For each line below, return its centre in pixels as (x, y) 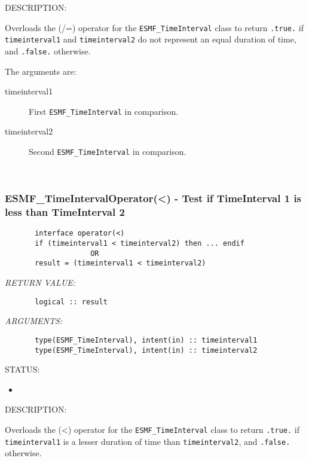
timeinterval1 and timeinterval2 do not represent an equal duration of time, (151, 39)
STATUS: (22, 369)
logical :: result (71, 302)
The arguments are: (41, 71)
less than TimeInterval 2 (65, 212)
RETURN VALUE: (40, 283)
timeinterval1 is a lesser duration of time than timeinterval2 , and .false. (148, 441)
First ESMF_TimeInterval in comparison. (104, 111)
